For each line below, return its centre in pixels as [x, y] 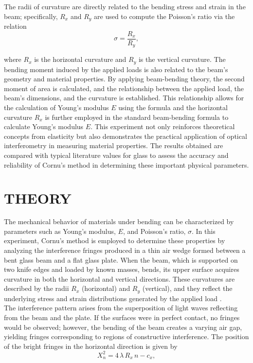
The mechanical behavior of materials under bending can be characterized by [119, 221]
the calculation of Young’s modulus [56, 107]
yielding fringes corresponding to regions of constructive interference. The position [126, 336]
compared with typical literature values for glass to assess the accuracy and [116, 155]
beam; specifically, [31, 16]
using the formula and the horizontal [173, 107]
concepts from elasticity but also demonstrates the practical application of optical [126, 136]
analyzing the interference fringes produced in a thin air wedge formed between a [125, 250]
